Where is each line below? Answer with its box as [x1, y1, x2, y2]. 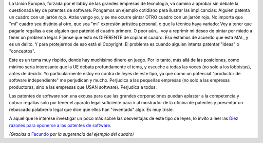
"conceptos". [9, 48, 36, 54]
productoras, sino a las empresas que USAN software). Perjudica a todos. [9, 84, 157, 90]
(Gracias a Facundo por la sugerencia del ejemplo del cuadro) [9, 131, 134, 137]
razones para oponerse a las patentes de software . [9, 122, 112, 128]
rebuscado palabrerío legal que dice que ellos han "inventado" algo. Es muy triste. [9, 107, 174, 112]
